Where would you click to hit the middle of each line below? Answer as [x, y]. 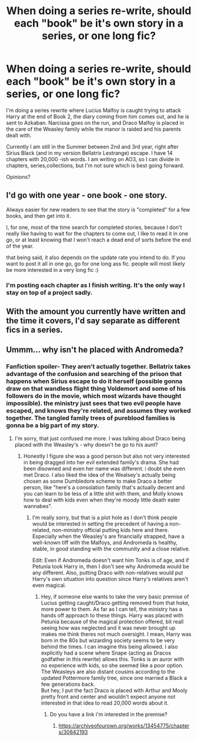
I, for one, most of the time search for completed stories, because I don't [94, 227]
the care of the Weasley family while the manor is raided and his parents [94, 129]
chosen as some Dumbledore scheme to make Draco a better [98, 481]
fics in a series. [35, 330]
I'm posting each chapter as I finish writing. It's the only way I [96, 285]
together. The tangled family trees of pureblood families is [91, 418]
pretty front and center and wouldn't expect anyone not [108, 696]
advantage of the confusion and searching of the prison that [94, 374]
